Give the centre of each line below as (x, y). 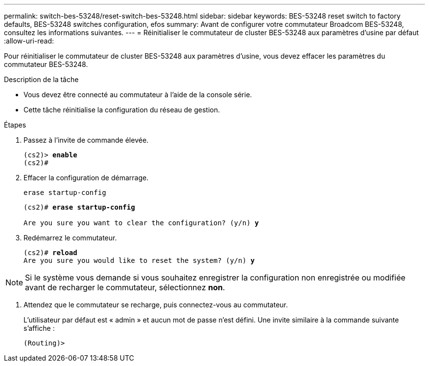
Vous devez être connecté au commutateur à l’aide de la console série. (138, 95)
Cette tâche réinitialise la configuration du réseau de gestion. (122, 110)
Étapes (15, 125)
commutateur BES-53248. (46, 64)
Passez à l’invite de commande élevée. (86, 140)
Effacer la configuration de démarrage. (86, 178)
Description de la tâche (41, 79)
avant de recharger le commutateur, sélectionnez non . (125, 287)
